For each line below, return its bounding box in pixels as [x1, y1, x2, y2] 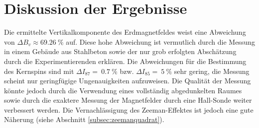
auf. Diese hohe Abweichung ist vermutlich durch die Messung [66, 36, 255, 47]
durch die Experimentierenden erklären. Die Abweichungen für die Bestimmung [4, 56, 247, 66]
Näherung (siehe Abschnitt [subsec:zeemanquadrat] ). [4, 114, 164, 125]
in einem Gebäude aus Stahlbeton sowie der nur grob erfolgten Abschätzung [4, 46, 237, 57]
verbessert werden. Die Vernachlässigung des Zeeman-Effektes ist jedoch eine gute [4, 104, 254, 115]
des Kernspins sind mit [4, 65, 74, 76]
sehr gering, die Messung [174, 65, 250, 76]
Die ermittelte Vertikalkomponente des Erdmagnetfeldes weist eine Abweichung [4, 27, 246, 37]
